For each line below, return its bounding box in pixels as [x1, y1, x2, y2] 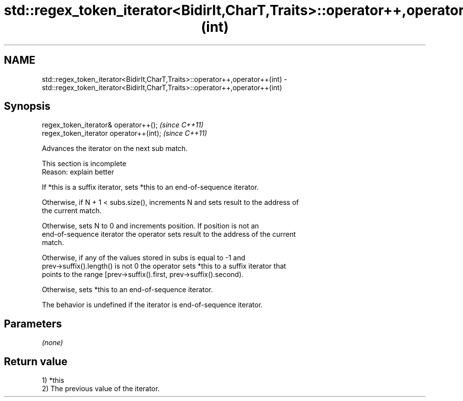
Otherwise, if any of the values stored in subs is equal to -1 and [42, 253, 245, 262]
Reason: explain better [42, 168, 114, 176]
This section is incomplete [42, 159, 127, 168]
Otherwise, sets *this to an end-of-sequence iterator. [42, 285, 213, 294]
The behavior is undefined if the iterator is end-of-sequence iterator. [42, 301, 263, 309]
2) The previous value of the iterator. [42, 384, 160, 393]
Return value [4, 355, 68, 368]
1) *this [42, 376, 64, 385]
